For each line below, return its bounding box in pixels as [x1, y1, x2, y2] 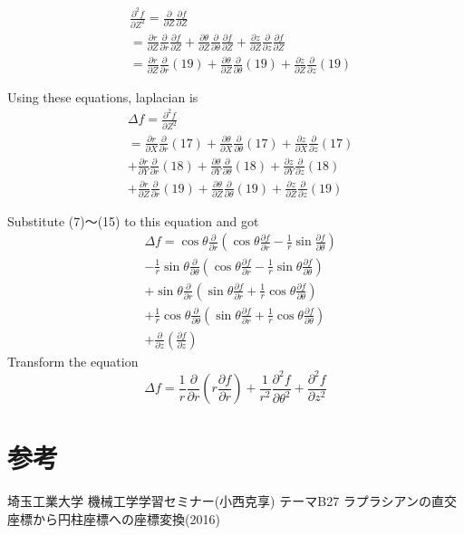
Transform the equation [7, 351, 139, 370]
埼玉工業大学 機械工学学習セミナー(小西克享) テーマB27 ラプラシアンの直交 [7, 492, 457, 511]
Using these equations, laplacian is [7, 87, 198, 106]
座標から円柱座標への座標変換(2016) [7, 509, 220, 528]
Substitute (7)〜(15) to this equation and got [7, 211, 259, 230]
